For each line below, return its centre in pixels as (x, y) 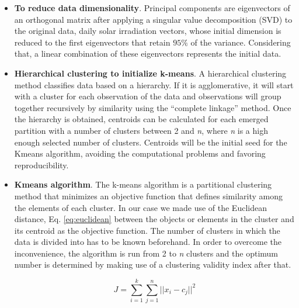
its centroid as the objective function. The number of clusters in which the (147, 230)
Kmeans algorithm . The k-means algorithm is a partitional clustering (143, 184)
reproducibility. (41, 165)
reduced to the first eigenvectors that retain (92, 42)
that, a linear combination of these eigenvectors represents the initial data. (148, 53)
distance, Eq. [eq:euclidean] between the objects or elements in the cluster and (154, 219)
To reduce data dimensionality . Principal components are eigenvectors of (152, 8)
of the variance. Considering (241, 42)
